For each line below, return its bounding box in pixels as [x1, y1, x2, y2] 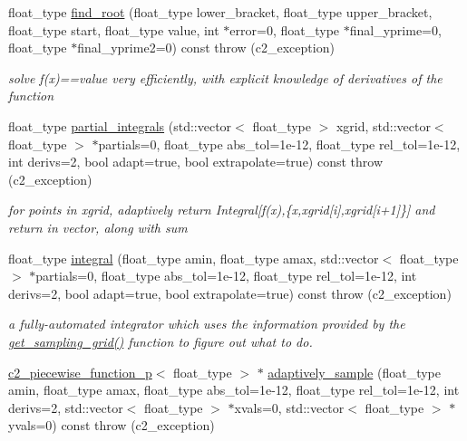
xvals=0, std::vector [234, 398, 345, 417]
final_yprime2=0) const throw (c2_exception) [77, 38, 335, 57]
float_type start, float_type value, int [8, 20, 219, 39]
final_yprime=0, [349, 20, 442, 39]
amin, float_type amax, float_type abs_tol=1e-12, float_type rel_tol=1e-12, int [8, 380, 460, 399]
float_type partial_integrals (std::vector [8, 116, 232, 135]
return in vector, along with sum [8, 217, 188, 236]
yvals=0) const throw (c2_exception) [8, 416, 215, 435]
